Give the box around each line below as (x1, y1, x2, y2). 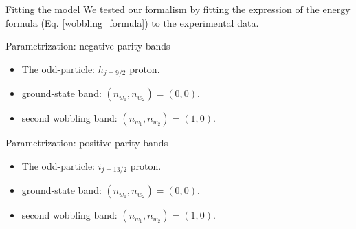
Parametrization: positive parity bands (5, 135, 168, 150)
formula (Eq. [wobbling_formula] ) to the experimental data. (5, 15, 259, 30)
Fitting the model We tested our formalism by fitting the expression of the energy (5, 2, 351, 16)
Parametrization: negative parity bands (5, 39, 170, 53)
